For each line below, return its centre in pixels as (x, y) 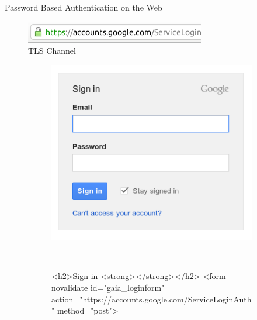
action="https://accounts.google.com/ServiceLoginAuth (152, 299)
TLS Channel (52, 51)
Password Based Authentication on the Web (84, 7)
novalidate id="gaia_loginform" (108, 288)
